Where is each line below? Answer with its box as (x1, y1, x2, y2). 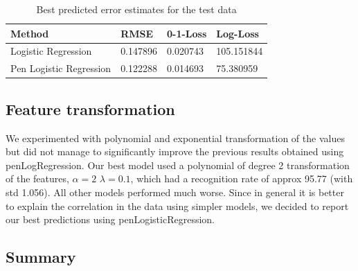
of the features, (6, 171, 69, 186)
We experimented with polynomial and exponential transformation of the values (6, 130, 345, 145)
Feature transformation (6, 98, 175, 119)
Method (10, 26, 49, 40)
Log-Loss (216, 26, 259, 40)
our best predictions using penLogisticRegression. (6, 212, 215, 227)
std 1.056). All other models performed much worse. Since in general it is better (6, 184, 344, 199)
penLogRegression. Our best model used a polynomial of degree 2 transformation (6, 157, 350, 172)
